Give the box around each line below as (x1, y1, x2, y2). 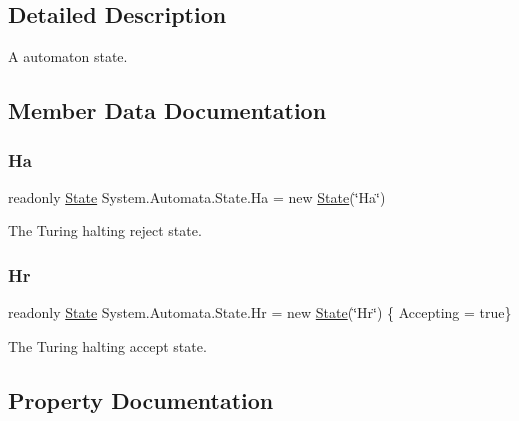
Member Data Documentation (8, 95, 327, 126)
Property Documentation (8, 384, 274, 415)
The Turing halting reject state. (8, 220, 202, 241)
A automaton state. (8, 46, 128, 67)
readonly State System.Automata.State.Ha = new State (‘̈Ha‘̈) (8, 186, 386, 207)
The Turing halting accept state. (8, 335, 207, 356)
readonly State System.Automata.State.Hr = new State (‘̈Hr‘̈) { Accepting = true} (8, 302, 512, 323)
